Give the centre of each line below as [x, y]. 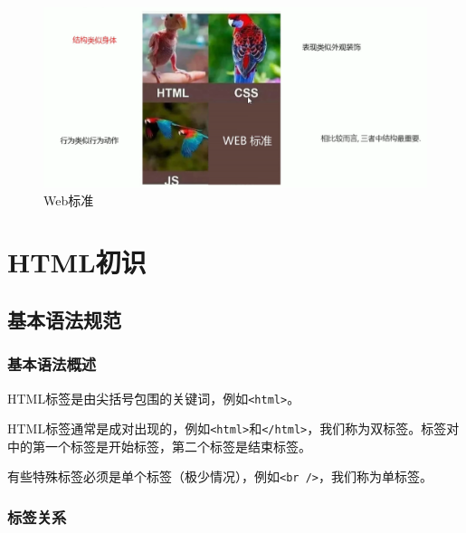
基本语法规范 [64, 319]
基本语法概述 [52, 364]
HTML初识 [77, 262]
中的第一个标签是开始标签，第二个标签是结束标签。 [159, 446]
